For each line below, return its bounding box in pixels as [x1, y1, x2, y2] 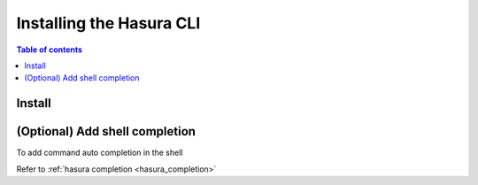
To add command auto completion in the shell [16, 147, 183, 158]
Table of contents [16, 44, 83, 55]
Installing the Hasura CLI [16, 13, 201, 33]
